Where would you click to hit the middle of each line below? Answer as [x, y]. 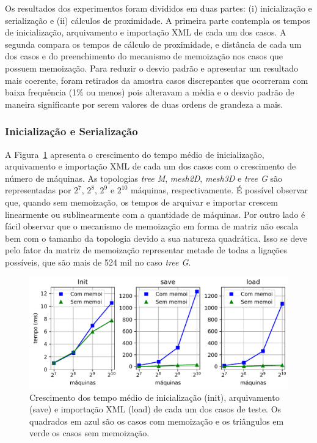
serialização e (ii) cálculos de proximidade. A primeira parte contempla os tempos [158, 20]
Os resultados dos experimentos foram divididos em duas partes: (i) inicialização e [158, 8]
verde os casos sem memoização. [89, 433]
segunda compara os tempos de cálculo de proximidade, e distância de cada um [153, 44]
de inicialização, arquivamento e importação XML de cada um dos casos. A [146, 32]
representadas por [38, 190]
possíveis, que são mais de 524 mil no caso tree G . [98, 262]
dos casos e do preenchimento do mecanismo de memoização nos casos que [144, 56]
